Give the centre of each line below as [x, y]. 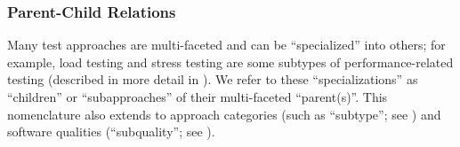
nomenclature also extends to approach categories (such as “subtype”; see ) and [224, 114]
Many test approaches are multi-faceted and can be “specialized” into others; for [226, 45]
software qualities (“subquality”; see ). [111, 132]
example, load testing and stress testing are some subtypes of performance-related [230, 62]
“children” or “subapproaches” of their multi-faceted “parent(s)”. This [198, 97]
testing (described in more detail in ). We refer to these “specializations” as [213, 79]
